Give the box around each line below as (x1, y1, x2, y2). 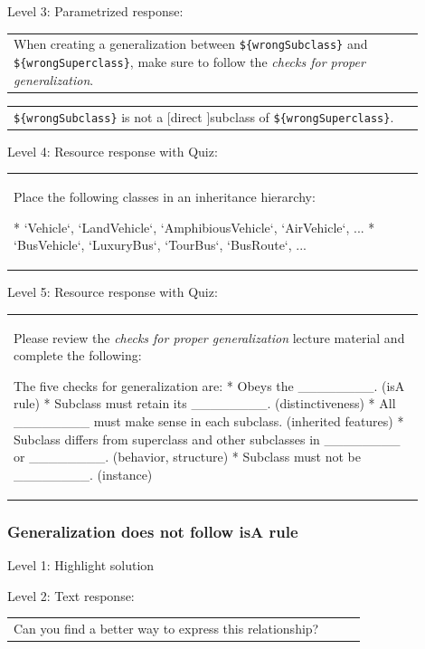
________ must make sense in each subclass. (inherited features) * (14, 412, 404, 430)
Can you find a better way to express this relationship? (14, 619, 319, 638)
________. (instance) (14, 464, 153, 483)
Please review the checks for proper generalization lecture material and (14, 328, 405, 347)
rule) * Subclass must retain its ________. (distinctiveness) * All (14, 394, 396, 413)
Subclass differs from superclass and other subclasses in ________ (14, 429, 401, 448)
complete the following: (14, 346, 142, 365)
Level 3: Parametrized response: (7, 2, 184, 20)
